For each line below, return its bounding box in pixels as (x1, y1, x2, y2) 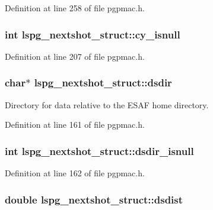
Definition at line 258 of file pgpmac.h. (5, 2, 145, 14)
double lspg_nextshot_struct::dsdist (5, 192, 183, 206)
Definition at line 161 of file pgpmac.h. (5, 118, 145, 131)
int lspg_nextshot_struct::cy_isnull (5, 27, 180, 41)
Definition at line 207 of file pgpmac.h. (5, 50, 145, 62)
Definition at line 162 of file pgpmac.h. (5, 167, 145, 179)
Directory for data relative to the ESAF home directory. (5, 98, 209, 111)
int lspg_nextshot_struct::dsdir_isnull (5, 143, 194, 158)
